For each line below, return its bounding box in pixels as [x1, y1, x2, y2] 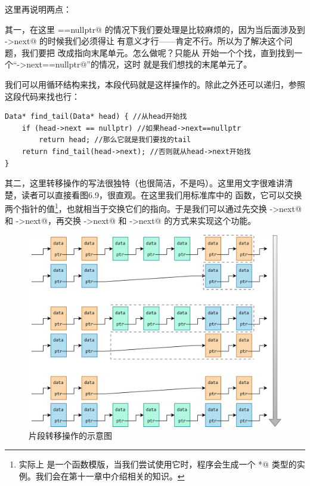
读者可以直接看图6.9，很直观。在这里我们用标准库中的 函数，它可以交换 [21, 188, 302, 201]
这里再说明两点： [5, 3, 72, 15]
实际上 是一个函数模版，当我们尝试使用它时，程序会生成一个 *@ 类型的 [18, 458, 297, 470]
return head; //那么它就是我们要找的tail [39, 136, 191, 144]
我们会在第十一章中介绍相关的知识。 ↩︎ [35, 470, 185, 482]
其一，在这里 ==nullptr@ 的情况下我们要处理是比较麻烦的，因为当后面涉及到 [5, 23, 305, 35]
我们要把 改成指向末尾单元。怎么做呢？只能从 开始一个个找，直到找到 [21, 46, 294, 59]
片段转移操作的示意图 [29, 429, 112, 441]
